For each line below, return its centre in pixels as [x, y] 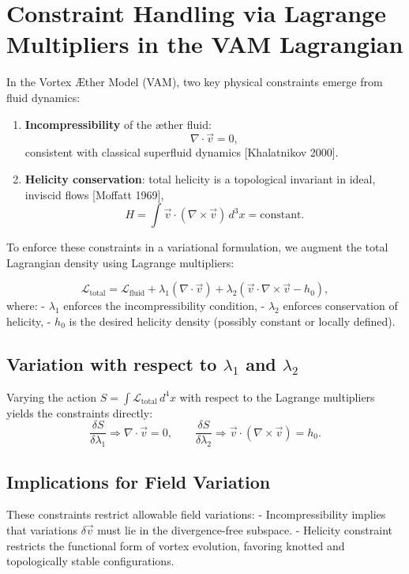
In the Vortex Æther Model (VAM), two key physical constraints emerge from [195, 82]
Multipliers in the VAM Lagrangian [205, 44]
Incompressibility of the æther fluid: [118, 124]
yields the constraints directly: [80, 412]
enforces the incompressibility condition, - [164, 306]
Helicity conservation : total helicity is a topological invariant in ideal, [200, 178]
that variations [42, 529]
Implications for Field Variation [139, 481]
